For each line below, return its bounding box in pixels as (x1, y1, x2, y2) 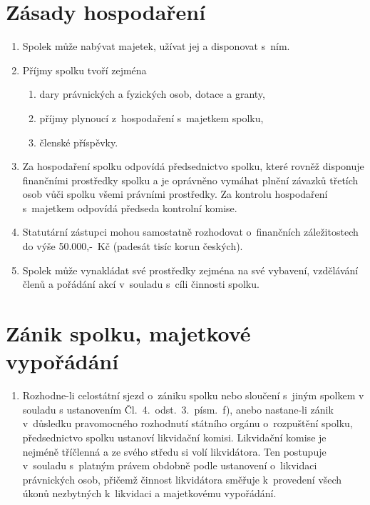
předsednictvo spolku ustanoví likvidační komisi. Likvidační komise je (22, 429, 327, 444)
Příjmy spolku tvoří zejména (22, 62, 147, 77)
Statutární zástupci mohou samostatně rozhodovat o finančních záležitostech (22, 224, 359, 239)
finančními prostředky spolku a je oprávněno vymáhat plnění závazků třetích (22, 172, 359, 187)
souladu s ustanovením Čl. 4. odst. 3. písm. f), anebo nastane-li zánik (22, 401, 334, 416)
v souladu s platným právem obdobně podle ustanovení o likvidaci (22, 458, 317, 473)
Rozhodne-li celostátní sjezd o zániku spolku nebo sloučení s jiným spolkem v (22, 388, 364, 403)
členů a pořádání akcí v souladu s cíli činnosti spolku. (22, 276, 259, 291)
